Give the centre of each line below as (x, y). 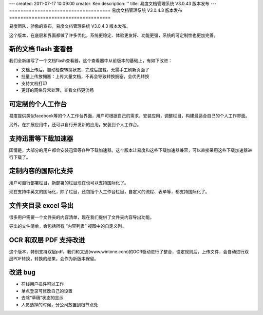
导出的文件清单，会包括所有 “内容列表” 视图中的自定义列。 (68, 226)
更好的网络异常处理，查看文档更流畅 (57, 90)
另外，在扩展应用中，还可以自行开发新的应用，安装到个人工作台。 (75, 125)
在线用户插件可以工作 (43, 284)
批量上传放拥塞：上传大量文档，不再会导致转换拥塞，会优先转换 (85, 77)
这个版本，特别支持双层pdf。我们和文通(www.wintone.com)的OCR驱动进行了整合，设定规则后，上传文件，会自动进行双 (129, 252)
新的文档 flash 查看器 (41, 49)
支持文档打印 (34, 83)
